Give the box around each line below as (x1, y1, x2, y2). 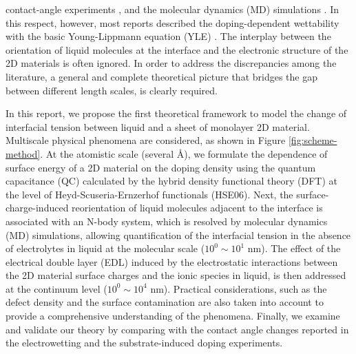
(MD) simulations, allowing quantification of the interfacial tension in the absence (6, 227, 351, 242)
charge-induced (6, 200, 69, 215)
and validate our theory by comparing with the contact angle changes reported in (6, 322, 349, 336)
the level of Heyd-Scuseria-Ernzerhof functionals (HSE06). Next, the (6, 187, 293, 201)
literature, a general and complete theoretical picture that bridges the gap (6, 69, 317, 83)
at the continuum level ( (6, 281, 107, 295)
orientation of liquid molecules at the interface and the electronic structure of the (6, 42, 348, 56)
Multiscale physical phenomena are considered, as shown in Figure (6, 133, 286, 147)
